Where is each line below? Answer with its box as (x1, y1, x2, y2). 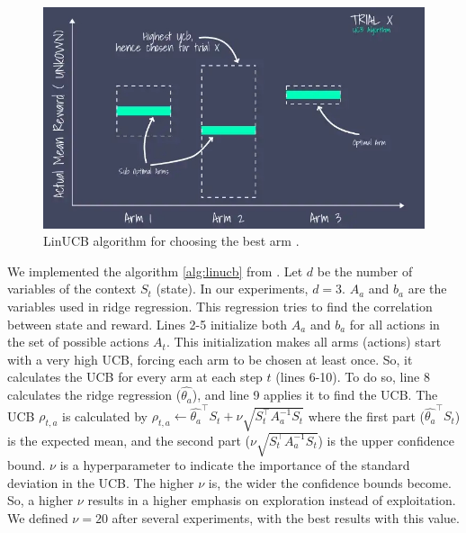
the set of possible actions (7, 332, 149, 351)
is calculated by (62, 406, 148, 425)
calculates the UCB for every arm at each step (7, 367, 263, 386)
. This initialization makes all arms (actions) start (166, 332, 442, 351)
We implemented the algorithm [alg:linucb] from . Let (7, 261, 303, 280)
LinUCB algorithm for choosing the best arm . (43, 231, 300, 250)
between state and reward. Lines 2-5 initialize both (7, 314, 288, 333)
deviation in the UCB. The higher (7, 473, 194, 492)
